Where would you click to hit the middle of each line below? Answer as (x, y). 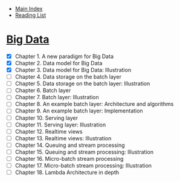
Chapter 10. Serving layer (47, 118)
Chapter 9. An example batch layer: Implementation (79, 111)
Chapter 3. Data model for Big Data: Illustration (73, 70)
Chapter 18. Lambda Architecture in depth (67, 172)
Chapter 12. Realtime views (49, 131)
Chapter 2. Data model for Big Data (59, 63)
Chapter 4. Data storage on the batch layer (68, 77)
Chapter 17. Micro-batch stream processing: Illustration (83, 165)
